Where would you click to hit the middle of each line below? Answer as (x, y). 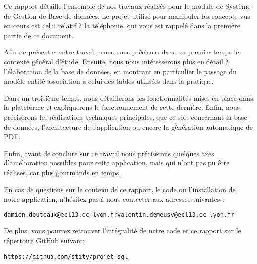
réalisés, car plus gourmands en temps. (63, 172)
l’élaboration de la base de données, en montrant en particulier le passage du (120, 71)
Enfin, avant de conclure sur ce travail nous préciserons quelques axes (109, 153)
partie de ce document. (39, 35)
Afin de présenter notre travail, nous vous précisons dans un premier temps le (122, 52)
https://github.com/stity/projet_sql (66, 256)
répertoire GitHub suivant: (44, 240)
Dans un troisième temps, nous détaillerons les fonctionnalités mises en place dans (128, 97)
